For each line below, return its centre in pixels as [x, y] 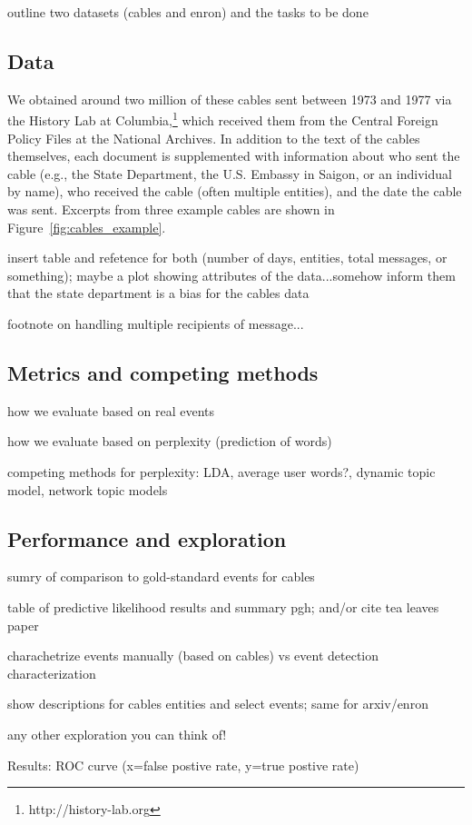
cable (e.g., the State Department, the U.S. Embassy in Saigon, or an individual [230, 173]
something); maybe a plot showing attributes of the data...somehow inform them [231, 275]
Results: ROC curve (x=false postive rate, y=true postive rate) [183, 765]
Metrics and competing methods [163, 372]
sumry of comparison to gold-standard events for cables [161, 577]
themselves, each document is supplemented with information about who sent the [234, 156]
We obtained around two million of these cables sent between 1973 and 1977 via [230, 99]
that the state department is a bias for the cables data [158, 293]
